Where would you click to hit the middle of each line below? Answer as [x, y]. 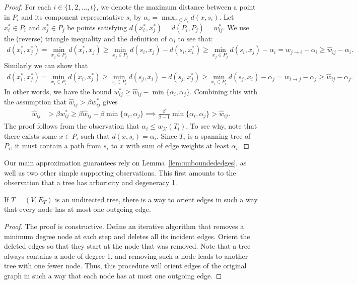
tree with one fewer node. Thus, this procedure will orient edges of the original [125, 266]
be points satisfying [97, 27]
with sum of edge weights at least [177, 146]
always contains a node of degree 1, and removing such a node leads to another [126, 255]
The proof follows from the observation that [72, 126]
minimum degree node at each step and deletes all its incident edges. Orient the [127, 236]
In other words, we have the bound [58, 91]
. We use [236, 27]
